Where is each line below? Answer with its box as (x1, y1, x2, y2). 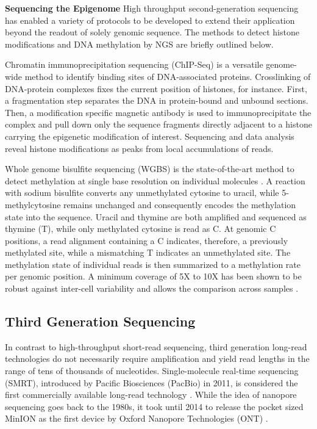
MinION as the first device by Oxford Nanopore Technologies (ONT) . (5, 412, 268, 425)
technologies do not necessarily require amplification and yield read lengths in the (5, 352, 310, 365)
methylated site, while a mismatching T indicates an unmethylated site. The (5, 246, 291, 259)
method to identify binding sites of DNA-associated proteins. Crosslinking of (24, 70, 311, 82)
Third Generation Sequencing (5, 312, 196, 331)
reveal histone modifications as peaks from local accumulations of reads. (5, 142, 274, 154)
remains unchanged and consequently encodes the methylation (63, 198, 296, 211)
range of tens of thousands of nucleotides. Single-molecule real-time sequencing (5, 364, 299, 377)
